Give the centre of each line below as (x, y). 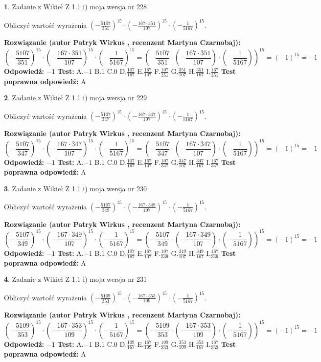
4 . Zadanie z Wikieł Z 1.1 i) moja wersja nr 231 (76, 279)
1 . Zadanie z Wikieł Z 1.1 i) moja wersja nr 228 (76, 6)
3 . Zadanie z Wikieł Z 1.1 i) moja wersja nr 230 (76, 188)
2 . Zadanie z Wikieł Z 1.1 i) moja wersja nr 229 (76, 98)
